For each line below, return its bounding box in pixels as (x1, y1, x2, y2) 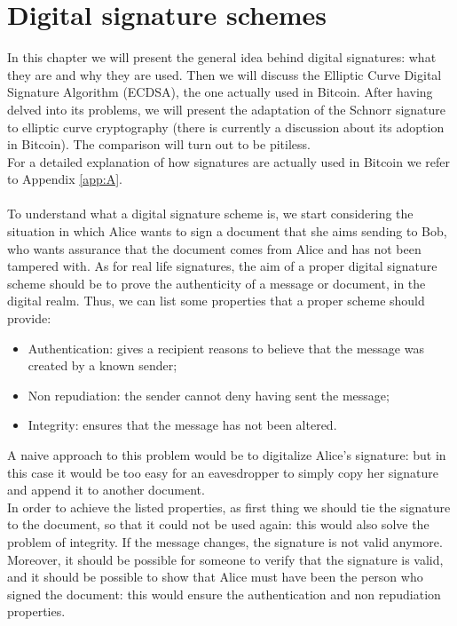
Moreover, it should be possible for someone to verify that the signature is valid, (7, 550, 444, 568)
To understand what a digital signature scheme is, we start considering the (7, 204, 414, 223)
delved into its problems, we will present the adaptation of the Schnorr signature (7, 99, 446, 118)
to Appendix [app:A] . (7, 170, 122, 188)
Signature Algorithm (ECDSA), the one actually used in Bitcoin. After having (7, 83, 433, 101)
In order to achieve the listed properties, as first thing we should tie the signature (7, 497, 451, 516)
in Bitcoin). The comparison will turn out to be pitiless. (7, 135, 311, 154)
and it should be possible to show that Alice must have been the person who (7, 567, 423, 586)
